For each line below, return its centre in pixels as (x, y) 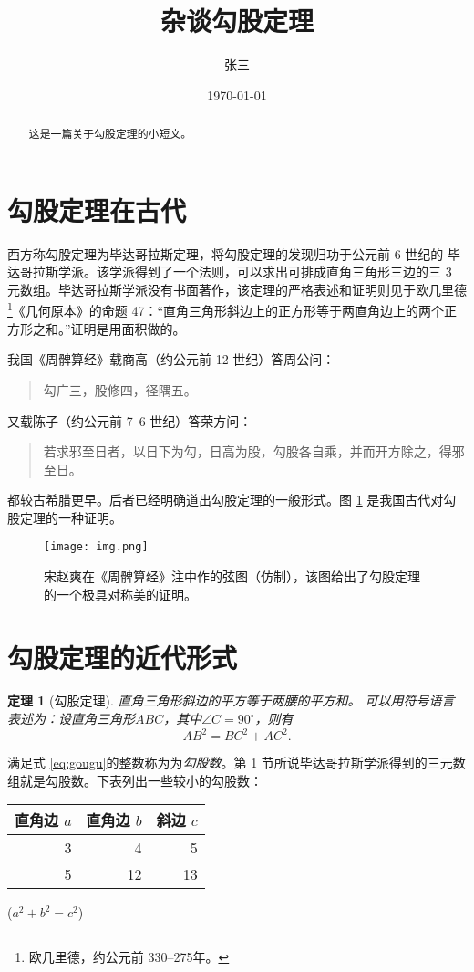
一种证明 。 (90, 517)
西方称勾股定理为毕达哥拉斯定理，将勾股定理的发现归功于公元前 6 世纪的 (226, 253)
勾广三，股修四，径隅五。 (120, 389)
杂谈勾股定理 (237, 21)
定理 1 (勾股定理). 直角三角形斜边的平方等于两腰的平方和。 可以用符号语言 (231, 700)
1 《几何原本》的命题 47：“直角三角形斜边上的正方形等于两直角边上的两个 (226, 309)
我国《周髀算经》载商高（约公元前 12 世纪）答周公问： (171, 359)
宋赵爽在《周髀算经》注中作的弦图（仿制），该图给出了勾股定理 (232, 576)
